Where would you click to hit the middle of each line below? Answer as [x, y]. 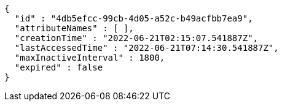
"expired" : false [59, 67]
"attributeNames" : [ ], [74, 28]
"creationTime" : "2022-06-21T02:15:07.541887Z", [136, 38]
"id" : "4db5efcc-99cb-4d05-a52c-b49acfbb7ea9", [134, 18]
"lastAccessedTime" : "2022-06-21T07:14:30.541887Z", [147, 48]
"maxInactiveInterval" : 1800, [90, 58]
